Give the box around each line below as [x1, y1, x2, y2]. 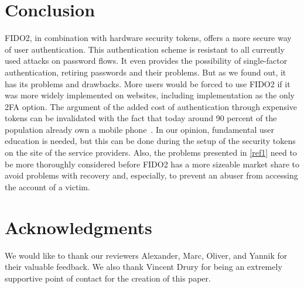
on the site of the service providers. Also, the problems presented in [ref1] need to [5, 146, 297, 159]
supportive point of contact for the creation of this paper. [5, 272, 211, 284]
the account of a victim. [5, 180, 90, 193]
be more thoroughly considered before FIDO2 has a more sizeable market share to [5, 157, 299, 170]
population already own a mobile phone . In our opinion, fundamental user [5, 123, 274, 135]
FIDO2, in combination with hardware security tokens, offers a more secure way [5, 32, 292, 44]
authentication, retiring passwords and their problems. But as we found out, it [5, 66, 286, 78]
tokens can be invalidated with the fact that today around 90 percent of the [5, 112, 277, 124]
